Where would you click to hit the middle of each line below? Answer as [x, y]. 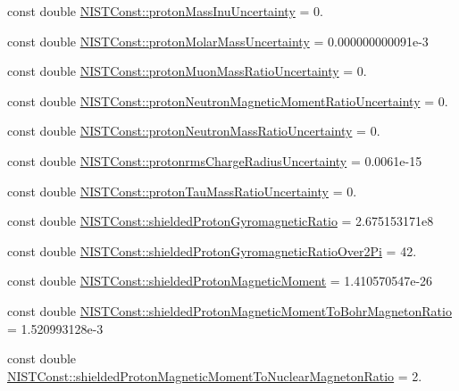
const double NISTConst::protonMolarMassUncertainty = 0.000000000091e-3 [218, 41]
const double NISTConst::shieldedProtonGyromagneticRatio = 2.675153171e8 [221, 221]
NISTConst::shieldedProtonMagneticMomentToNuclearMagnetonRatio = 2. [215, 375]
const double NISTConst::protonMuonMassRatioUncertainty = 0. [187, 71]
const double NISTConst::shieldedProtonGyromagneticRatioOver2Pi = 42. [212, 250]
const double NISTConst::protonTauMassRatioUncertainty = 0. [182, 191]
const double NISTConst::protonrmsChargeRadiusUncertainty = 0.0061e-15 [215, 160]
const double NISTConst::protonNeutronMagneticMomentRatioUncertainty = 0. [228, 100]
